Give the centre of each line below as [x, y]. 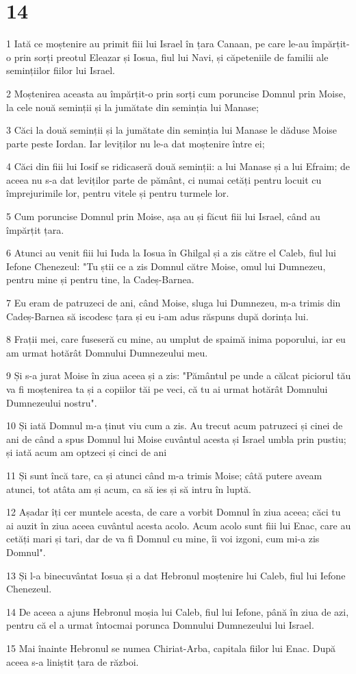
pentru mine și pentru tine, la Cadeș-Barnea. [100, 279]
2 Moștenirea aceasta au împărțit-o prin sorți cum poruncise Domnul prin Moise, [176, 93]
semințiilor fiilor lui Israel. [61, 70]
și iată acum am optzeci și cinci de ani [87, 452]
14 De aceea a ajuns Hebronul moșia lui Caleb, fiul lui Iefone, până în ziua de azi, [178, 611]
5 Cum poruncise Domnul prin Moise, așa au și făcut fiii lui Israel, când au [163, 216]
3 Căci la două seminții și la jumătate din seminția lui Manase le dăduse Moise [172, 130]
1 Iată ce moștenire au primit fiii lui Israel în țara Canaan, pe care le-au [157, 44]
